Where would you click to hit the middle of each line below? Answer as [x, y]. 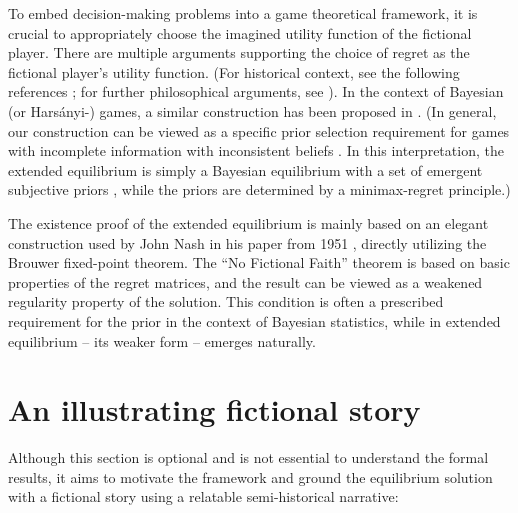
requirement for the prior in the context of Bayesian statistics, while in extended [254, 320]
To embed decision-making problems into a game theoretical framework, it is [243, 13]
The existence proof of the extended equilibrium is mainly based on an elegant [248, 222]
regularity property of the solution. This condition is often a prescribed [226, 301]
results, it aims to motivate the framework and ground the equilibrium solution [250, 476]
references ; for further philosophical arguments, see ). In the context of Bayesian [256, 91]
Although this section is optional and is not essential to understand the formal [248, 457]
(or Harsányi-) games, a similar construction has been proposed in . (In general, [252, 110]
